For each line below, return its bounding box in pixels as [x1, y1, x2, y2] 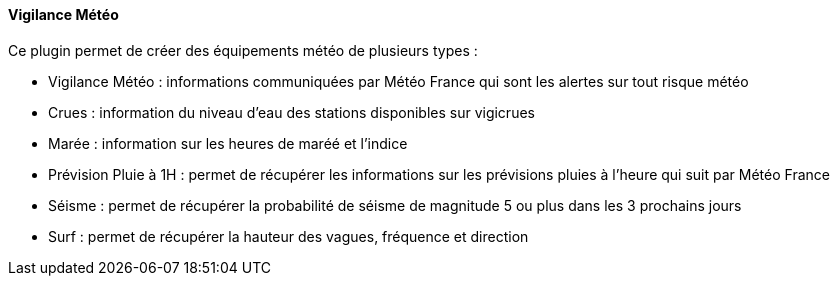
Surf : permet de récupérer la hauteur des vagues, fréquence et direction [48, 227, 529, 245]
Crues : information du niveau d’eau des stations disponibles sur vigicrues [48, 103, 535, 121]
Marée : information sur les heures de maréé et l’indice [48, 134, 408, 152]
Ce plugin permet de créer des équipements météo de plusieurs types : [8, 41, 478, 59]
